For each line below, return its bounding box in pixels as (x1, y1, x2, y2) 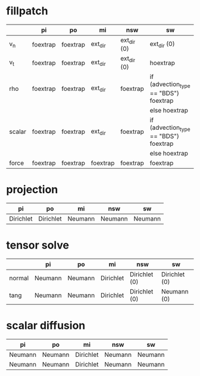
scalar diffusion (6, 319, 86, 332)
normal (9, 274, 29, 282)
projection (6, 182, 58, 196)
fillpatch (6, 4, 49, 18)
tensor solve (6, 238, 70, 252)
